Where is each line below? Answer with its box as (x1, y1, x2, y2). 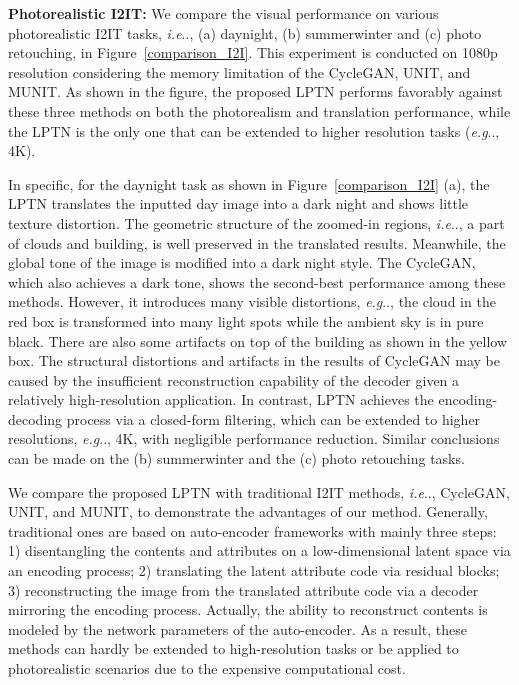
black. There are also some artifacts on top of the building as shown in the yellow (8, 330, 508, 351)
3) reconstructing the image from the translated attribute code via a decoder (8, 579, 479, 600)
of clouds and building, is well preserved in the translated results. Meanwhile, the (8, 232, 506, 253)
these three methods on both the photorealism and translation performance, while (8, 100, 511, 121)
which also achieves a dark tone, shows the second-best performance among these (8, 271, 506, 292)
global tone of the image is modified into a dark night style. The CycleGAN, (8, 252, 476, 273)
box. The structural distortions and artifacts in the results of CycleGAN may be (8, 350, 500, 371)
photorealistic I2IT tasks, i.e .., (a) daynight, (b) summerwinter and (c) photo (8, 22, 482, 43)
